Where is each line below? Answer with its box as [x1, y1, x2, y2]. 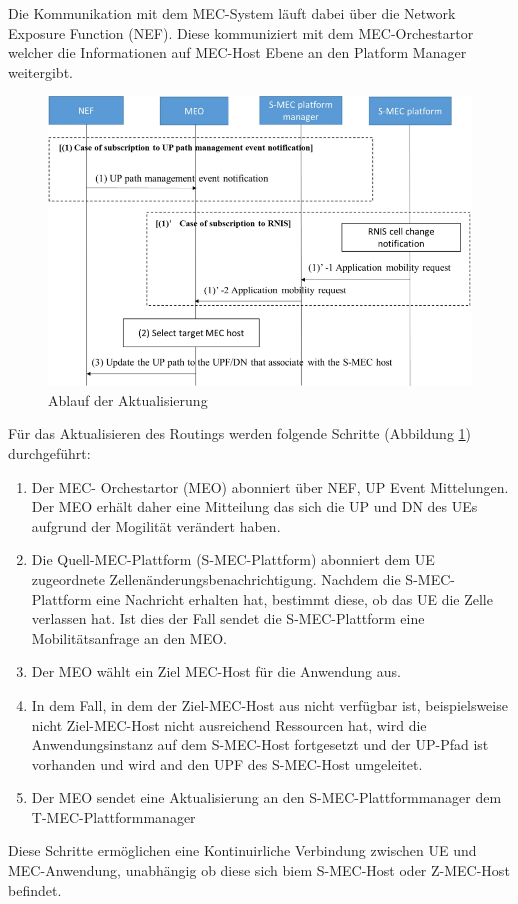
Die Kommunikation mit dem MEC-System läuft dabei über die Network [8, 3, 456, 23]
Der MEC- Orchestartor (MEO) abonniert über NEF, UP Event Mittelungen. [31, 476, 509, 497]
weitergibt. [8, 61, 73, 82]
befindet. [8, 879, 62, 900]
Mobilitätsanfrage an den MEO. [31, 627, 227, 648]
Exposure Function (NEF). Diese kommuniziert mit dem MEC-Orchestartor [8, 22, 474, 43]
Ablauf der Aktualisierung [48, 389, 208, 410]
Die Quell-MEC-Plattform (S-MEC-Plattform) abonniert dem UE [31, 549, 435, 570]
